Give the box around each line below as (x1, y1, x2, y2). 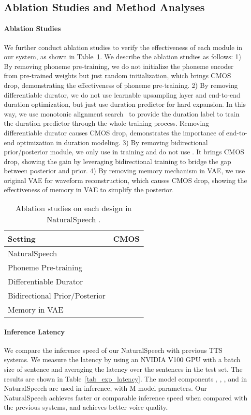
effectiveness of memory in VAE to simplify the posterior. (4, 184, 174, 195)
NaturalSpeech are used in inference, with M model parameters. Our (4, 383, 207, 393)
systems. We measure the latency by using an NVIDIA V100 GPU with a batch (4, 354, 240, 365)
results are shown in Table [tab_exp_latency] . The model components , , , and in (4, 373, 247, 383)
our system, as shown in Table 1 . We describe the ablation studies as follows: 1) (4, 51, 241, 62)
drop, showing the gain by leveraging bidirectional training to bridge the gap (4, 156, 231, 166)
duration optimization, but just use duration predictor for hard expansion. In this (4, 99, 246, 109)
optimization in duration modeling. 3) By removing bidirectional (16, 137, 208, 147)
